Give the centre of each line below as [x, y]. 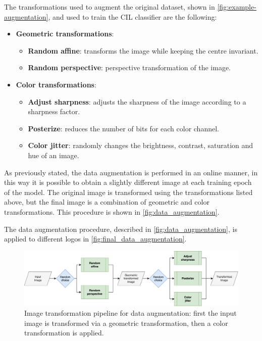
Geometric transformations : [65, 34]
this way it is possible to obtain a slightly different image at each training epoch [128, 182]
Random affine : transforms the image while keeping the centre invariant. [143, 50]
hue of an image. [54, 155]
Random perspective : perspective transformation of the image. [129, 67]
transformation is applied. [64, 333]
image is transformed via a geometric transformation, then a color [126, 323]
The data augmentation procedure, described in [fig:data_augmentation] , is [121, 229]
